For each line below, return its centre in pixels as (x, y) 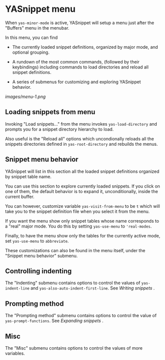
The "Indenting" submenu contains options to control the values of (73, 283)
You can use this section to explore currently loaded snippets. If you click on (82, 186)
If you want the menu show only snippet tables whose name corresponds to (82, 221)
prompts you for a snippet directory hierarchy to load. (60, 129)
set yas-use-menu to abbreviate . (37, 241)
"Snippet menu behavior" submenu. (41, 256)
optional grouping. (31, 52)
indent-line (17, 289)
